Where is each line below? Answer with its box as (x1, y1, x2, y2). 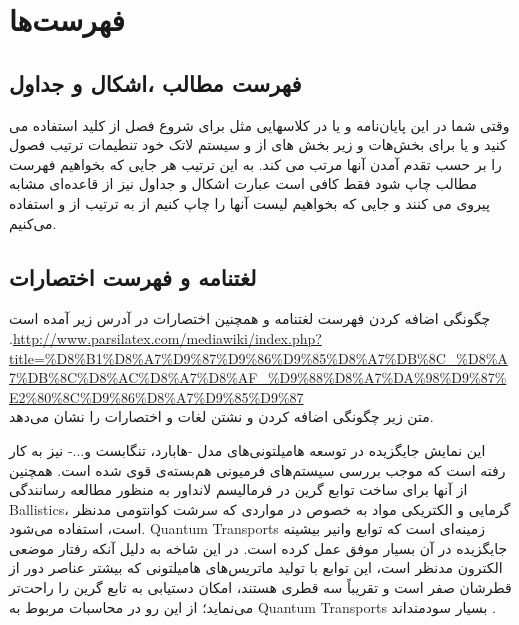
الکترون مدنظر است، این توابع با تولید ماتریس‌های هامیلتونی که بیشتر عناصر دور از (9, 557, 503, 578)
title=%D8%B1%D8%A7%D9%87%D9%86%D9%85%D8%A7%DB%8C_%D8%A (9, 347, 508, 368)
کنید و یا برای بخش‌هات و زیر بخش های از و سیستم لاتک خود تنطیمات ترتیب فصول (9, 134, 507, 155)
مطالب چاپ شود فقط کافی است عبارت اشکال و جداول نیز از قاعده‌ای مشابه (9, 173, 478, 194)
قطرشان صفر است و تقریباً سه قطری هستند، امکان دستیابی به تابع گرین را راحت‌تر (9, 577, 512, 598)
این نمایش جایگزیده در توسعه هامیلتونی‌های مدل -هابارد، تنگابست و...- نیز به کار (9, 439, 486, 460)
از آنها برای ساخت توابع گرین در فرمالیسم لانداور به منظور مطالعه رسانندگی (9, 479, 468, 500)
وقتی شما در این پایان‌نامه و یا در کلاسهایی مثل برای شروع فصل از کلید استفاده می (9, 114, 510, 135)
